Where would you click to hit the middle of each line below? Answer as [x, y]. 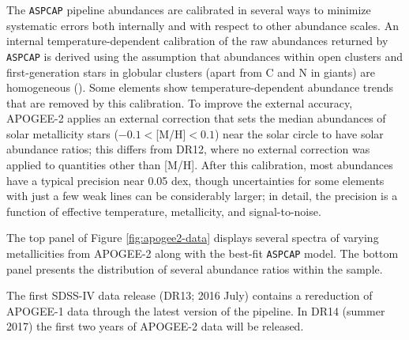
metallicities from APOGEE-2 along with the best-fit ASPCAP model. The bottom [203, 253]
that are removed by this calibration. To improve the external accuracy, [180, 102]
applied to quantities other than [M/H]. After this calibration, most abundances [200, 165]
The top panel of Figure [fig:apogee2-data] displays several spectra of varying [193, 238]
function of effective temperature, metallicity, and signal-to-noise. [164, 211]
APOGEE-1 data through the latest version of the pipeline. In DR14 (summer [196, 310]
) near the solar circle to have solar [299, 133]
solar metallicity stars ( [62, 133]
